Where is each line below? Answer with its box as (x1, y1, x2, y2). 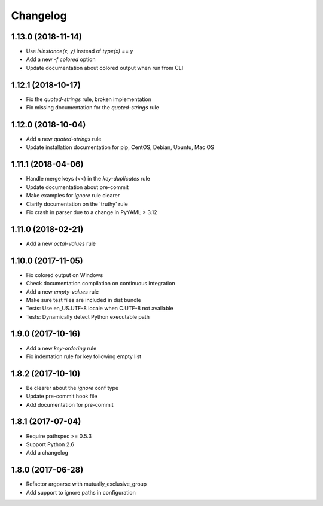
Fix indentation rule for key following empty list (26, 353, 142, 360)
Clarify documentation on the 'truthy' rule (26, 200, 128, 208)
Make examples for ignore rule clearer (26, 192, 120, 199)
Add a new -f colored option (26, 56, 96, 63)
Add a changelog (26, 449, 69, 456)
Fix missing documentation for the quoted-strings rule (26, 104, 160, 111)
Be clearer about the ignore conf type (26, 384, 119, 391)
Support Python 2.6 (26, 440, 75, 448)
